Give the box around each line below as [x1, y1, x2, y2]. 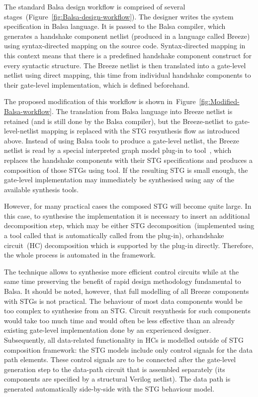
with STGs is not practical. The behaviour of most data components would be [4, 295, 243, 306]
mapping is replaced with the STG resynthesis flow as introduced [41, 126, 240, 136]
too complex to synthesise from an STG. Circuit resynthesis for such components [4, 305, 251, 316]
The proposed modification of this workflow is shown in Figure [4, 96, 196, 107]
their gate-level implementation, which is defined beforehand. [4, 79, 190, 90]
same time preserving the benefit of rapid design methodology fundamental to [4, 276, 241, 286]
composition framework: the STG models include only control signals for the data [4, 344, 253, 355]
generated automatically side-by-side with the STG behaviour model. [4, 383, 215, 394]
